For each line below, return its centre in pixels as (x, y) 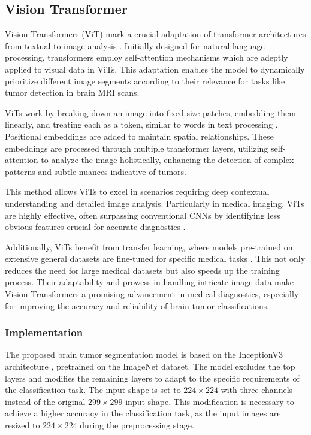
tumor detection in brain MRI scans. (72, 93)
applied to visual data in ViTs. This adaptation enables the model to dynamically (155, 69)
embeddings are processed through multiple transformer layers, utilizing (137, 148)
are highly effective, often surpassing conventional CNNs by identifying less (143, 215)
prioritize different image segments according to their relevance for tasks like (145, 81)
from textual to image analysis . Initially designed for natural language (135, 45)
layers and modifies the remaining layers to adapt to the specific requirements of (152, 378)
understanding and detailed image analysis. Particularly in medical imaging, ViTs (155, 203)
